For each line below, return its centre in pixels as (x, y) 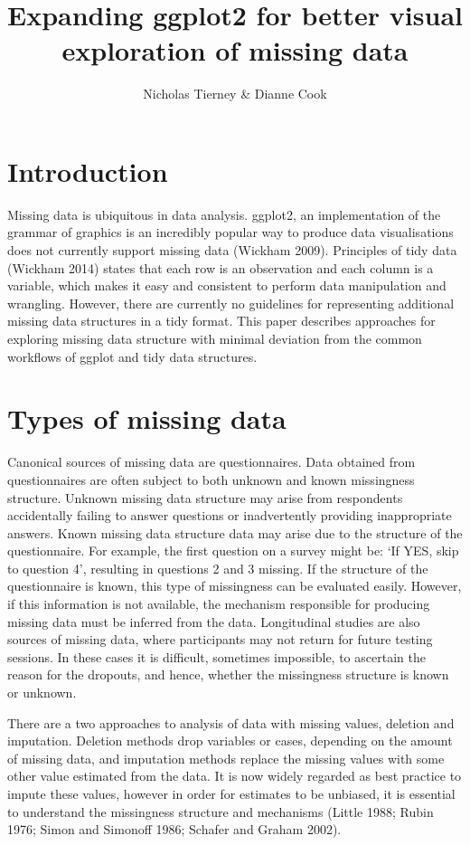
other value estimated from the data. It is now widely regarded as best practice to (235, 776)
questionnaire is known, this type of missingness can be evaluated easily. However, (235, 586)
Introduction (88, 171)
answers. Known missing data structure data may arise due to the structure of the (235, 532)
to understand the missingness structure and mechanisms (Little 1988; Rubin (221, 811)
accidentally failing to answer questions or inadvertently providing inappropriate (230, 515)
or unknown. (42, 693)
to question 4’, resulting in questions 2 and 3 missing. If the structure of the (218, 568)
